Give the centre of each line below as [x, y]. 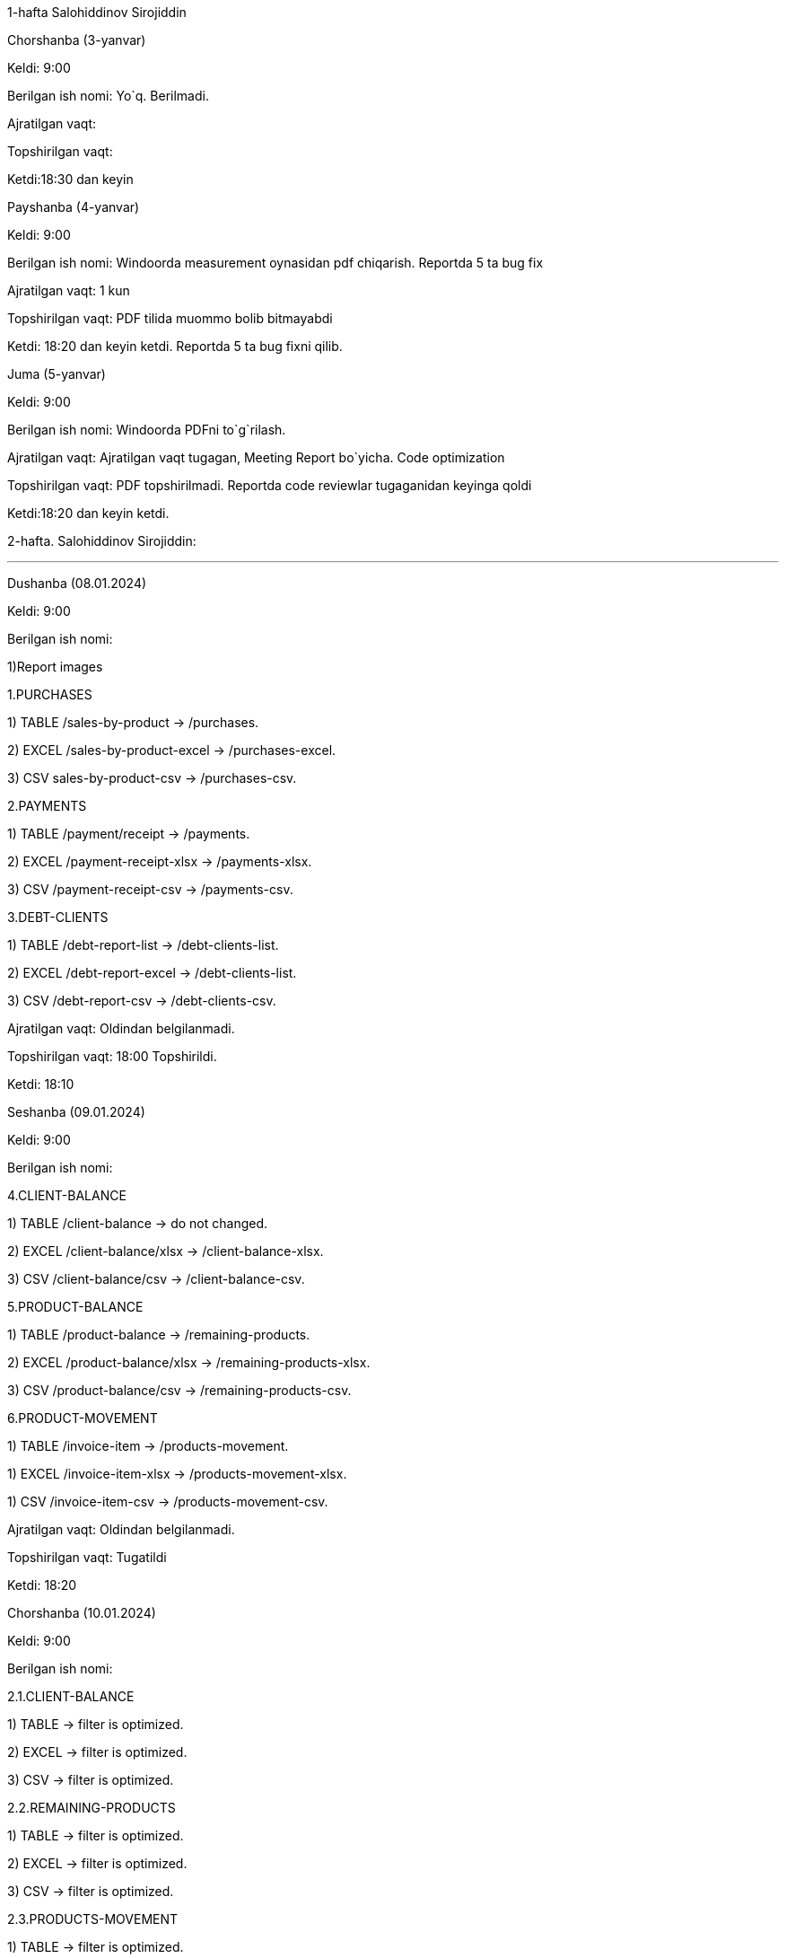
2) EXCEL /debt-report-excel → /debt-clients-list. [152, 973]
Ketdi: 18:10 [41, 1084]
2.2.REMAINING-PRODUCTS [92, 1808]
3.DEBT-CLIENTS [58, 917]
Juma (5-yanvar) [57, 374]
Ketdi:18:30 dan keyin [70, 179]
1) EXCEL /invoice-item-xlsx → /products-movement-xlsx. [177, 1474]
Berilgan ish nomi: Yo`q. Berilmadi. [108, 96]
